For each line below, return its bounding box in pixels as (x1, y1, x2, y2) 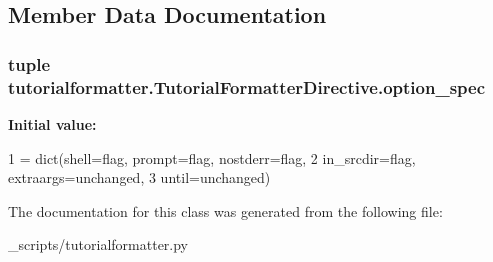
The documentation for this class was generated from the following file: (8, 200, 443, 221)
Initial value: (8, 113, 97, 134)
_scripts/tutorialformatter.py (8, 234, 189, 255)
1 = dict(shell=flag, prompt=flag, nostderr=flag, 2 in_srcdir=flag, (8, 147, 416, 168)
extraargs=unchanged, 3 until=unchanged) (8, 167, 271, 188)
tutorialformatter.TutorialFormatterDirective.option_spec (8, 74, 486, 99)
